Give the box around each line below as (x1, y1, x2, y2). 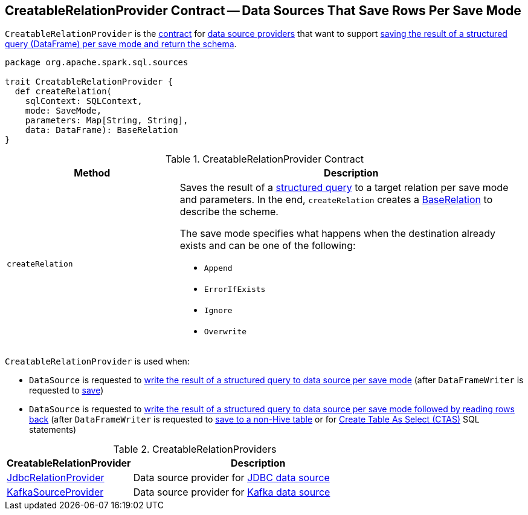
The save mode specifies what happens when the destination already (179, 227, 495, 240)
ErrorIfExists (204, 285, 266, 294)
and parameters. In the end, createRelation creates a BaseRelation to (179, 193, 493, 206)
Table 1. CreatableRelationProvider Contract (166, 153, 364, 166)
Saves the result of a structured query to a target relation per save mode (179, 181, 509, 194)
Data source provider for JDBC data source (133, 471, 330, 484)
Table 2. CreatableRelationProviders (113, 443, 277, 456)
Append (204, 264, 233, 273)
